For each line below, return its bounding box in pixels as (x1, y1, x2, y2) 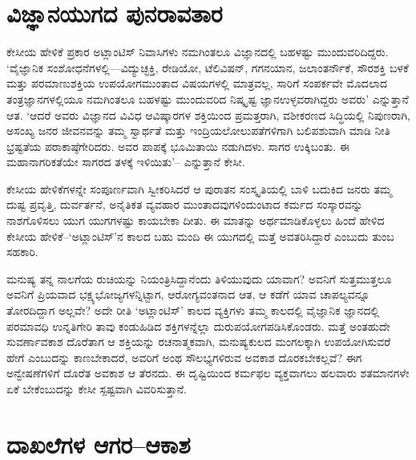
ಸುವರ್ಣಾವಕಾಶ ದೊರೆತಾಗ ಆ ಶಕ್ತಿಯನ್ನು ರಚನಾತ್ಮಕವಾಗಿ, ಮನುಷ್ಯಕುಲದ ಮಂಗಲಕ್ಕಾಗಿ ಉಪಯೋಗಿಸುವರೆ (6, 333, 391, 350)
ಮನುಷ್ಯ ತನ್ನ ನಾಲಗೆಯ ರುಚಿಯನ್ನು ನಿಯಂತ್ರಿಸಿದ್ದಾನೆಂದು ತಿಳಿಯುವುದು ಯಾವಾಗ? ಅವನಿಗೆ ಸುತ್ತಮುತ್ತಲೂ (6, 270, 392, 287)
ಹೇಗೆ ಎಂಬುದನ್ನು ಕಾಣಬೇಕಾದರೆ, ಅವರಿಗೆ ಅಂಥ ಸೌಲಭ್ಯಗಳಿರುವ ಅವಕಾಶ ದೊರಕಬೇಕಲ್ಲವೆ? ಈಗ (6, 348, 362, 365)
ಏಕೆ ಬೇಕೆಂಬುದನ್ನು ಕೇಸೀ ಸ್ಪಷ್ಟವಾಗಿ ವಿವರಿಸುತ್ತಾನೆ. (6, 381, 187, 397)
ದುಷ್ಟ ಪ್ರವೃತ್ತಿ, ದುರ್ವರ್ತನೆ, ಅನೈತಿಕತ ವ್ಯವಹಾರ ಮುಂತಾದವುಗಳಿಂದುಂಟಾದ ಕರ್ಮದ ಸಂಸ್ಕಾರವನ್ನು (6, 196, 363, 213)
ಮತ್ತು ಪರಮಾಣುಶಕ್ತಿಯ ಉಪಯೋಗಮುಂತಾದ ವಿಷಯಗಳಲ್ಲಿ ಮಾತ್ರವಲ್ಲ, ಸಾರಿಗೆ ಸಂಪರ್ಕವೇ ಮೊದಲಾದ (6, 75, 387, 92)
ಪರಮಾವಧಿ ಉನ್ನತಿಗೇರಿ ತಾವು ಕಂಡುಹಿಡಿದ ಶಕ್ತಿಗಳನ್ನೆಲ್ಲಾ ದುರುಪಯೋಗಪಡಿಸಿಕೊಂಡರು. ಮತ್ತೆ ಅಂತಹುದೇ (6, 317, 390, 334)
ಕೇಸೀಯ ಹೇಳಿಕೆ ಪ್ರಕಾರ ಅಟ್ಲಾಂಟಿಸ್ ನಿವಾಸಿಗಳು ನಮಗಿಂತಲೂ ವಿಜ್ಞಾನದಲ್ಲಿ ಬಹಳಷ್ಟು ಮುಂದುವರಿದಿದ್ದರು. (6, 43, 389, 60)
